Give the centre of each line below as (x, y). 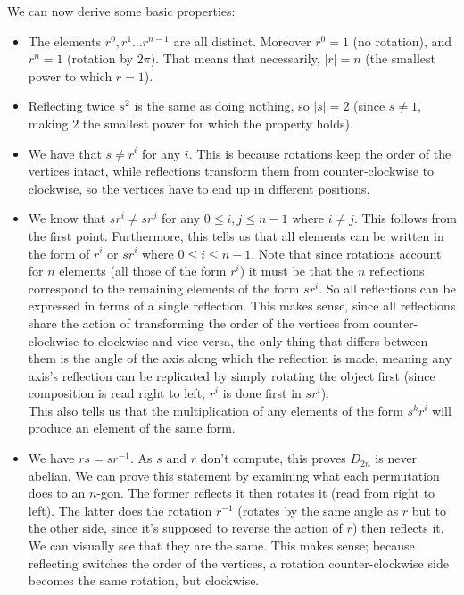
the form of (59, 253)
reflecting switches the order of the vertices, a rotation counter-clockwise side (238, 562)
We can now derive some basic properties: (121, 11)
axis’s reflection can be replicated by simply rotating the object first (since (232, 375)
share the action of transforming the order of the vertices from (199, 322)
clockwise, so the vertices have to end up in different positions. (199, 188)
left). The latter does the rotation (120, 510)
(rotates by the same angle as (318, 510)
